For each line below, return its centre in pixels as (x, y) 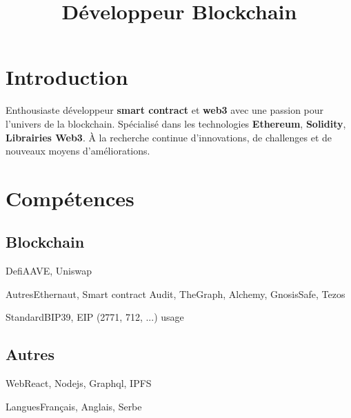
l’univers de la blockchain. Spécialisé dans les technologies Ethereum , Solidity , (176, 123)
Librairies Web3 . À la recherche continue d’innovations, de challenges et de (169, 137)
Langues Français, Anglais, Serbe (74, 406)
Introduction (67, 77)
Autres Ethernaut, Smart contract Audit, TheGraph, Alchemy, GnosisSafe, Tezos (175, 293)
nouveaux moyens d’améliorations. (78, 151)
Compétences (70, 198)
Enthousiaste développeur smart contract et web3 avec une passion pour (165, 110)
